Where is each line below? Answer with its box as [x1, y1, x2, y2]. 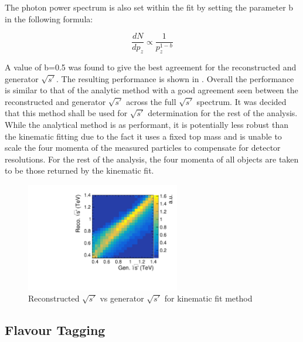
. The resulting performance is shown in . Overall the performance [56, 72, 294, 84]
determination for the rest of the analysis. [148, 107, 298, 119]
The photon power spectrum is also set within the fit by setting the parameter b [5, 1, 294, 13]
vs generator [100, 292, 144, 304]
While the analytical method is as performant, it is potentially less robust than [5, 118, 288, 131]
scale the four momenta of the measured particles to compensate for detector [5, 141, 281, 154]
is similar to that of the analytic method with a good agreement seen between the [5, 84, 298, 96]
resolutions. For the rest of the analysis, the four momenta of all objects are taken [5, 153, 299, 165]
